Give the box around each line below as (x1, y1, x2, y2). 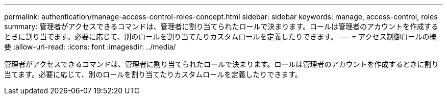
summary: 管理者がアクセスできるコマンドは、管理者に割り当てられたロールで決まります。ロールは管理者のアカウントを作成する (4, 22, 439, 31)
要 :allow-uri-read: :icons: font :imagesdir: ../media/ (4, 42, 176, 51)
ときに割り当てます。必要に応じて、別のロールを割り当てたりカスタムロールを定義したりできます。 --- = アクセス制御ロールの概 (4, 32, 437, 41)
